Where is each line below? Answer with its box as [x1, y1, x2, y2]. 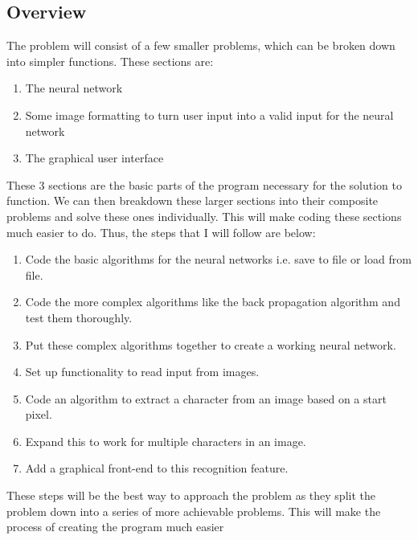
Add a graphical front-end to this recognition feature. [25, 460, 289, 477]
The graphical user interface [25, 149, 164, 166]
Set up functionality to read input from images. [25, 363, 260, 380]
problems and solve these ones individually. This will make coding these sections [6, 207, 402, 224]
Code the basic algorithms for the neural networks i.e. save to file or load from [25, 251, 412, 268]
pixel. [25, 406, 52, 423]
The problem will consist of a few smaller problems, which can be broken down [6, 37, 395, 54]
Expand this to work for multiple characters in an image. [25, 432, 306, 449]
